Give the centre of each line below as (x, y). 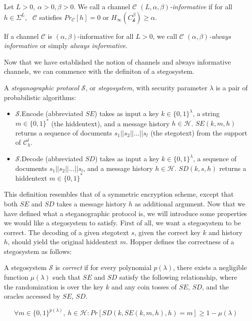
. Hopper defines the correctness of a (180, 242)
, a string (206, 113)
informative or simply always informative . (66, 45)
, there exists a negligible (210, 267)
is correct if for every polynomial (103, 267)
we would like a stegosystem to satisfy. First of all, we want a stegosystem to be (122, 223)
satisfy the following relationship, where (178, 277)
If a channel (21, 36)
